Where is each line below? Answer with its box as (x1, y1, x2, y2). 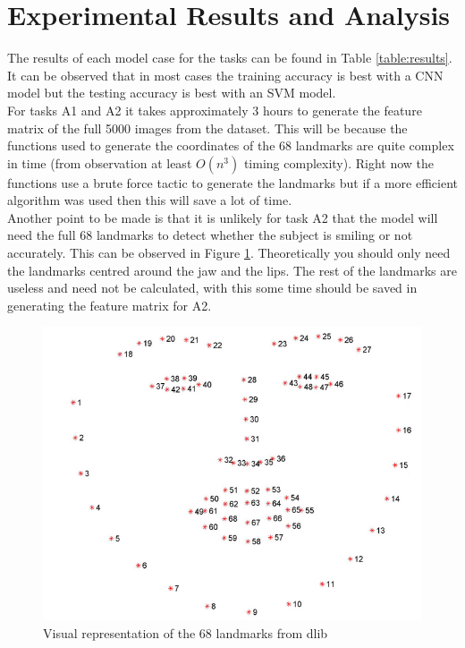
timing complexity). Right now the (243, 153, 435, 172)
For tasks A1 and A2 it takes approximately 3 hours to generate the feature (7, 100, 422, 119)
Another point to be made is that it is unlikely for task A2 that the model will (7, 208, 438, 226)
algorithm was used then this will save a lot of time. (7, 191, 292, 209)
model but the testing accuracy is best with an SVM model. (7, 83, 336, 102)
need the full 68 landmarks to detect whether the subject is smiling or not (7, 226, 413, 244)
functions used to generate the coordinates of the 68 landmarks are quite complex (7, 136, 454, 155)
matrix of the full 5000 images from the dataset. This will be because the (7, 118, 408, 137)
